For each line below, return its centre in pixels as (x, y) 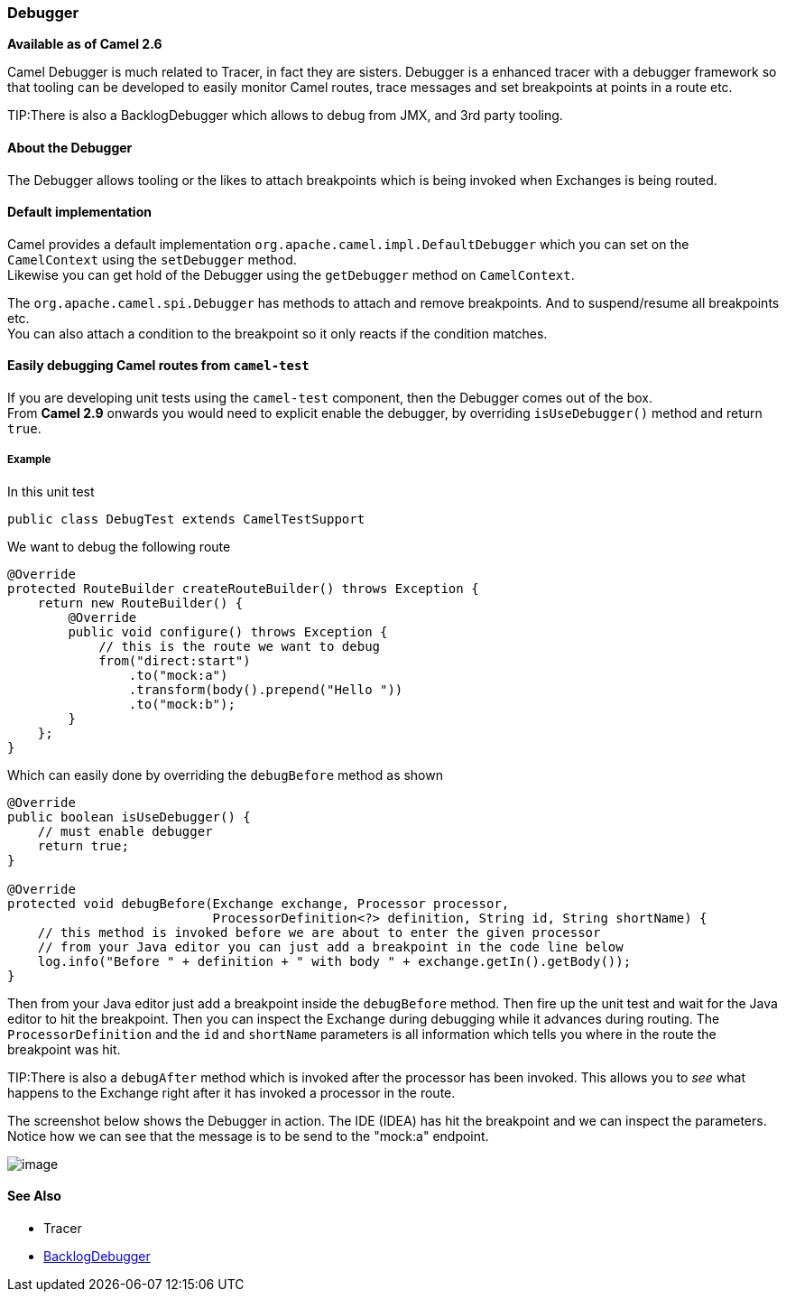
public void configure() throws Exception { (228, 631)
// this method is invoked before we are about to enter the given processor (319, 932)
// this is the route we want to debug (240, 646)
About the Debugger (70, 147)
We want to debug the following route (119, 546)
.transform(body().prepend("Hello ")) (266, 689)
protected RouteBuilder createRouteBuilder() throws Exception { (243, 588)
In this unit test (51, 491)
